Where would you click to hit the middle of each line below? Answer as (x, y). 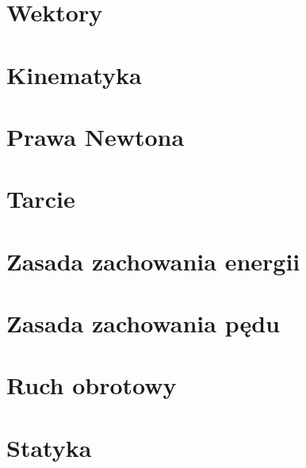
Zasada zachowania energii (153, 261)
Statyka (49, 447)
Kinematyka (74, 74)
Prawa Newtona (96, 136)
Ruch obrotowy (92, 385)
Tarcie (41, 199)
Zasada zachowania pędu (143, 323)
